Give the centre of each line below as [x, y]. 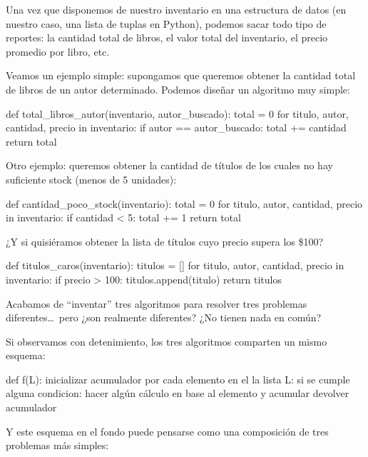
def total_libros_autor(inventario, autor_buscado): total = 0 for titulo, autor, [177, 113]
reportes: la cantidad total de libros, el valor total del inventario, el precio [167, 37]
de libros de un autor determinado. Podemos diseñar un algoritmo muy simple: [178, 89]
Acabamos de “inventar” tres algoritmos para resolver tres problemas [157, 303]
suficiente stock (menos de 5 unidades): [91, 179]
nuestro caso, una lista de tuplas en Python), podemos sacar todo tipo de [166, 23]
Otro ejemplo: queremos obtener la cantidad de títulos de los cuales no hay [169, 165]
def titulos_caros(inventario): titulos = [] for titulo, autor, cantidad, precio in [175, 265]
